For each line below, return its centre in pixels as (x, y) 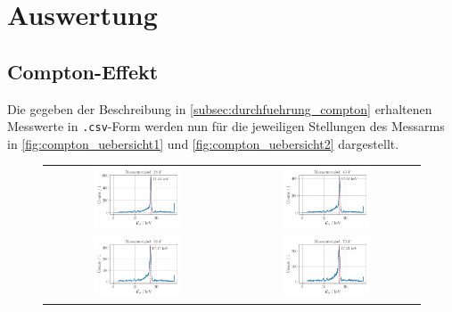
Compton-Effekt (83, 71)
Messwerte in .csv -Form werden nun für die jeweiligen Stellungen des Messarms (226, 126)
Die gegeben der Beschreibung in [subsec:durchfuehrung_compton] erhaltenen (220, 108)
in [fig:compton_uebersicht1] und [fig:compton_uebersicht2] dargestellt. (203, 143)
